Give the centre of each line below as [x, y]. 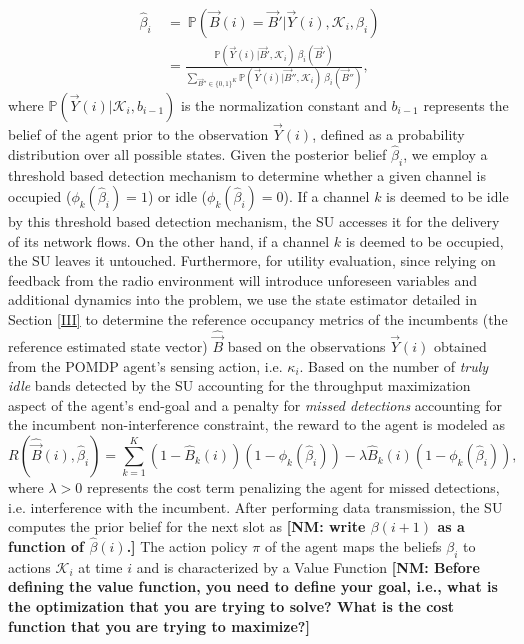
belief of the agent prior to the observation [138, 133]
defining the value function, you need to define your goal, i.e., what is [253, 586]
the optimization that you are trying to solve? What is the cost [231, 606]
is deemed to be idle [447, 196]
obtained [460, 346]
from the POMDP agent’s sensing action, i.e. [145, 365]
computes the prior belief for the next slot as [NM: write [187, 526]
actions [29, 566]
